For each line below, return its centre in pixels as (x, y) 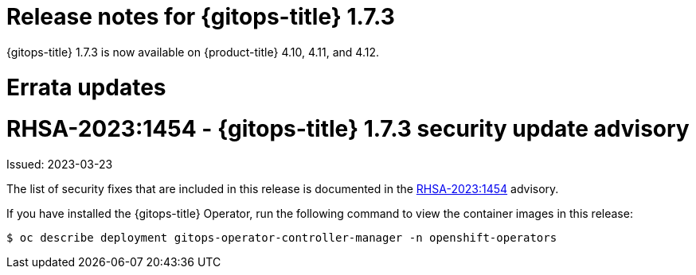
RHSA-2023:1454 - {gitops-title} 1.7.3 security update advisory (348, 129)
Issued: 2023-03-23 (60, 164)
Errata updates (86, 87)
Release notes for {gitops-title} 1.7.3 (201, 17)
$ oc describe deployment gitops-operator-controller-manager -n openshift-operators (282, 238)
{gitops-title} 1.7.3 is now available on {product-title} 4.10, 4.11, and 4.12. (193, 52)
